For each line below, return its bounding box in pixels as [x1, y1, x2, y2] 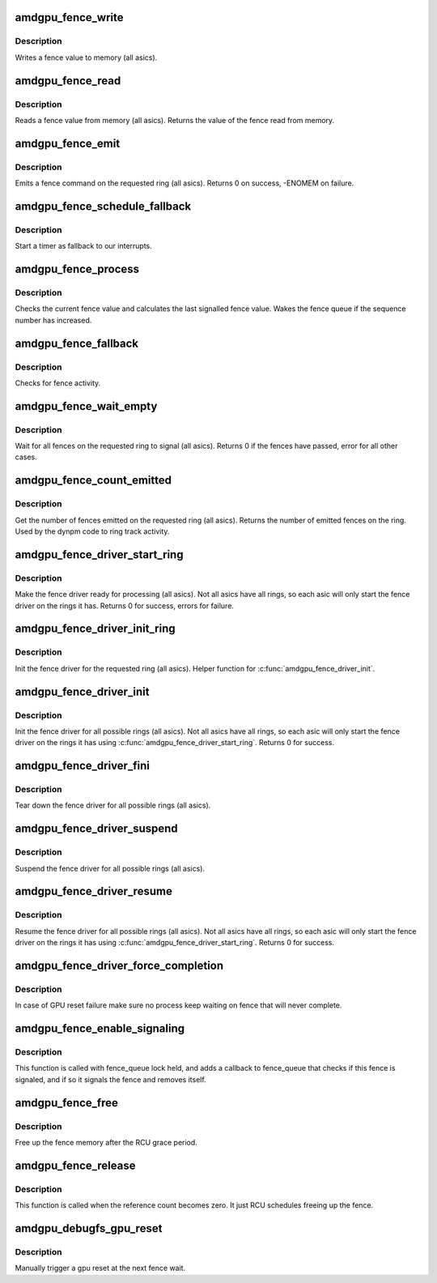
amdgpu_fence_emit [15, 136, 121, 150]
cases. [15, 452, 37, 462]
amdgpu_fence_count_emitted [15, 474, 172, 488]
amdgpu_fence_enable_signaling [15, 1021, 185, 1036]
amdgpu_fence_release [15, 1158, 136, 1172]
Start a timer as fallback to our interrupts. [15, 241, 153, 251]
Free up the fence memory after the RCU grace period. [15, 1138, 197, 1147]
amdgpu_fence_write [15, 11, 124, 24]
